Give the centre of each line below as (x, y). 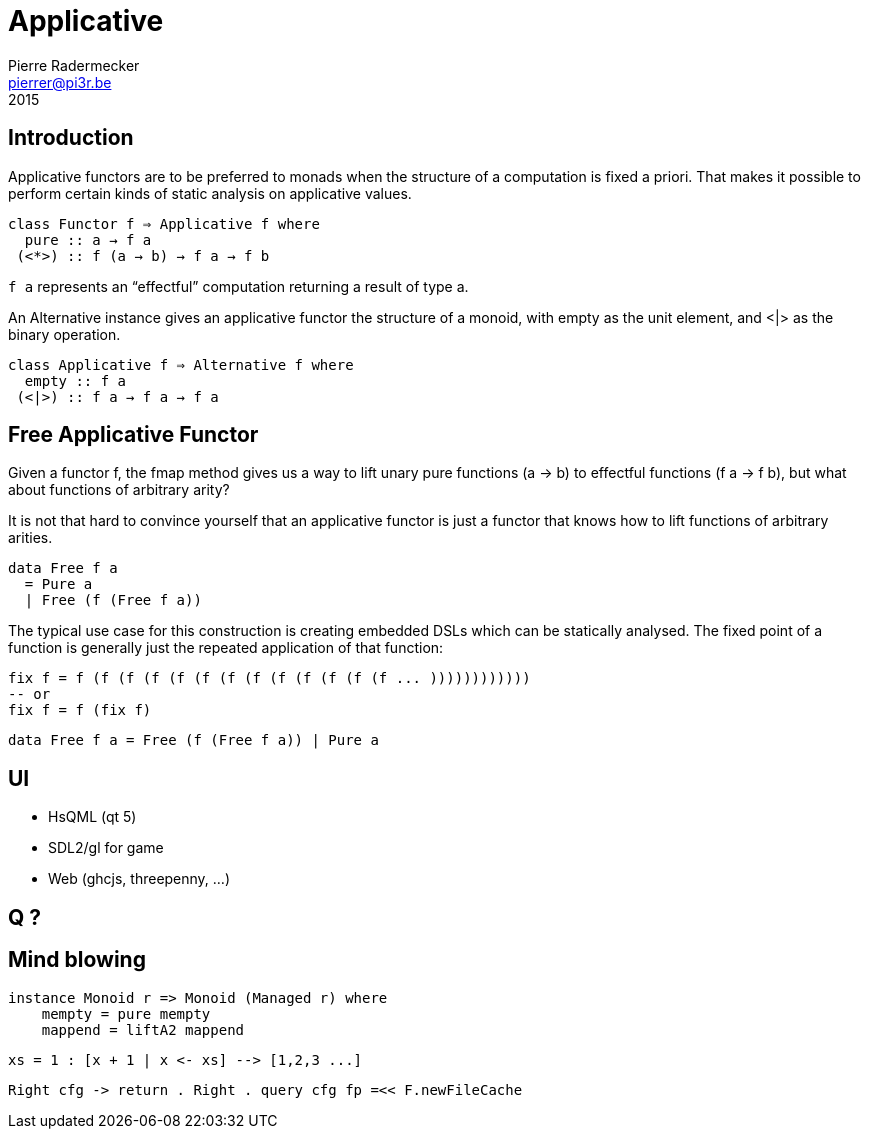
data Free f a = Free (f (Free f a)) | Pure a (193, 740)
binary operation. (64, 334)
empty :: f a (75, 380)
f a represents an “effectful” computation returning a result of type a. (238, 286)
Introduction (71, 138)
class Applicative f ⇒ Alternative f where (181, 364)
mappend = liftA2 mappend (143, 1029)
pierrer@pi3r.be (60, 82)
